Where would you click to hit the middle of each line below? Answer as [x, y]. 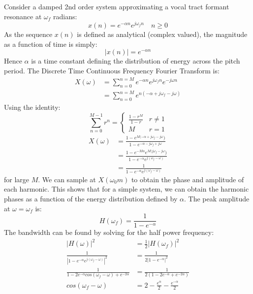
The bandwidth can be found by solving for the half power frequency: [109, 232]
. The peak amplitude [217, 198]
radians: [65, 16]
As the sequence [28, 34]
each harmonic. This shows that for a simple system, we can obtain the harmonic [126, 189]
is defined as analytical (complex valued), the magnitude [162, 34]
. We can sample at [67, 179]
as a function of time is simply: [51, 44]
